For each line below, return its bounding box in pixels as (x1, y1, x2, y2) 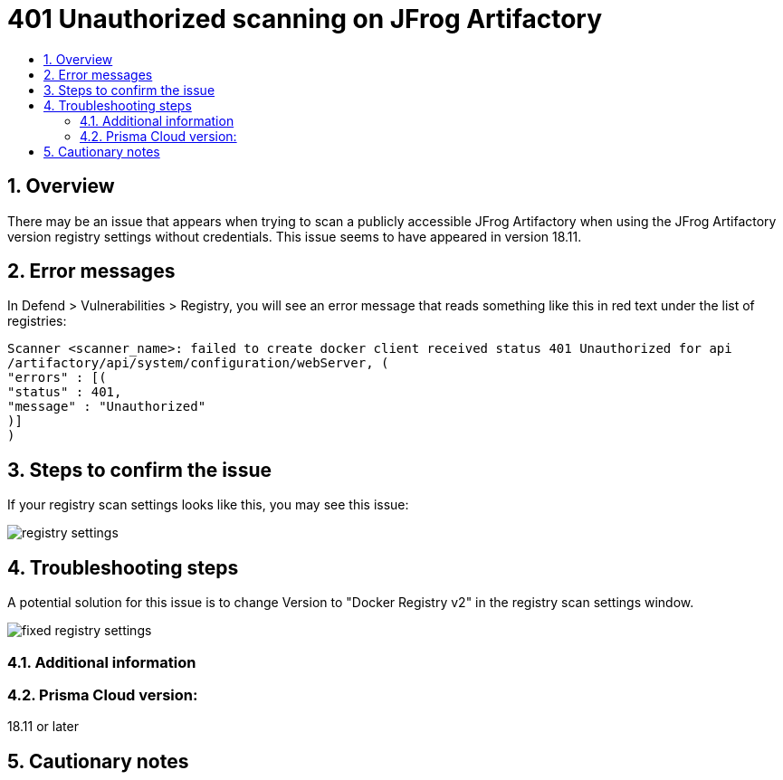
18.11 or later (7, 718, 79, 735)
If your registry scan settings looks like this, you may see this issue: (7, 497, 409, 513)
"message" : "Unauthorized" (7, 399, 206, 414)
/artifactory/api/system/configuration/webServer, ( (7, 356, 389, 371)
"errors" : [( (7, 370, 107, 385)
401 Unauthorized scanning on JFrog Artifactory (7, 4, 603, 34)
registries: (7, 313, 67, 329)
